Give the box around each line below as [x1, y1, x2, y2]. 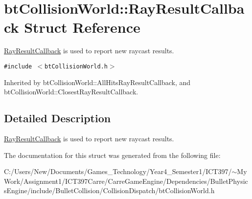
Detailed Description [4, 111, 111, 126]
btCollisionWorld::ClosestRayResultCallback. [4, 87, 138, 97]
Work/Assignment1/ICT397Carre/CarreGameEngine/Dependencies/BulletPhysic [4, 176, 248, 186]
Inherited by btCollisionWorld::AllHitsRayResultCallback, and [4, 77, 191, 87]
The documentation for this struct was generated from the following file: [4, 150, 221, 160]
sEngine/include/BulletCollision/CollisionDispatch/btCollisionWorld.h [4, 185, 215, 196]
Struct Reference [24, 17, 140, 37]
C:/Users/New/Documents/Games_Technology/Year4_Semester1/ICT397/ [4, 166, 232, 177]
